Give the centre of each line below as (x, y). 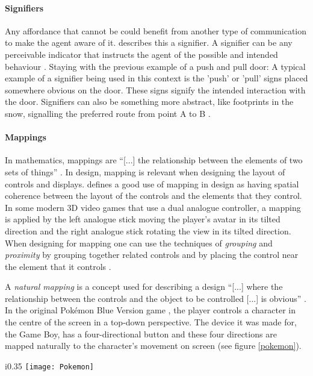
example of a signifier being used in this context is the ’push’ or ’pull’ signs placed (156, 78)
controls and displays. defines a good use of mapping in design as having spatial (152, 183)
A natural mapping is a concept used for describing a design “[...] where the (144, 287)
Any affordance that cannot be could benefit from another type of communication (156, 30)
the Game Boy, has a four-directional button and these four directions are (141, 334)
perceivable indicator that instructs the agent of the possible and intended (141, 54)
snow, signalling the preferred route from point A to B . (108, 113)
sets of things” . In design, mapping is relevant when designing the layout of (145, 171)
